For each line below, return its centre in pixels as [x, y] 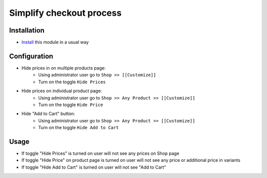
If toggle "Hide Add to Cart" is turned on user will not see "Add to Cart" [94, 167]
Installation [27, 30]
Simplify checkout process [66, 13]
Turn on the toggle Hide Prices [72, 82]
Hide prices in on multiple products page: [64, 68]
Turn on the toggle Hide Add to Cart [78, 128]
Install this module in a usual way [55, 42]
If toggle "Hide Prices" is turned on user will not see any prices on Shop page [100, 153]
